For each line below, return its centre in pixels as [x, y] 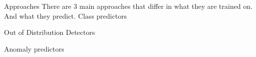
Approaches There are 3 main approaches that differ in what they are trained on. [128, 6]
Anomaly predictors [34, 48]
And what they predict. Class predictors [66, 15]
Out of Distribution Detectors [50, 32]
